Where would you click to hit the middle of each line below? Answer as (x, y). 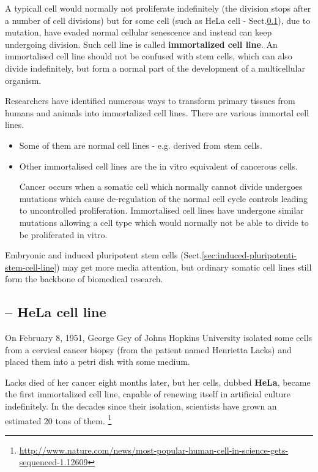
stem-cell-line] (31, 267)
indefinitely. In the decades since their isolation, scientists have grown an (141, 406)
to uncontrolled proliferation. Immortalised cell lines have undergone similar (161, 210)
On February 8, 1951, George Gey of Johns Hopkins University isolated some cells (159, 338)
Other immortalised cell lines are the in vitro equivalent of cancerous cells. (158, 166)
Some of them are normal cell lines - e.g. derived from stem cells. (141, 145)
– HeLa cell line (56, 312)
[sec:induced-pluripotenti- (249, 255)
